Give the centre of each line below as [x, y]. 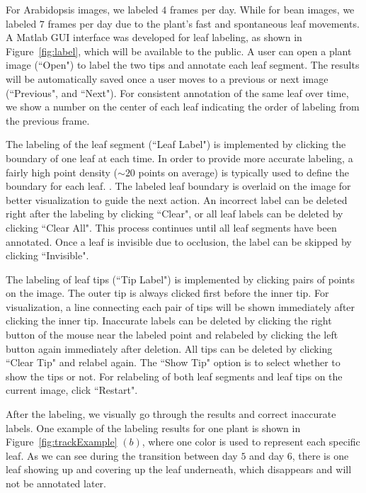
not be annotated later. [56, 483]
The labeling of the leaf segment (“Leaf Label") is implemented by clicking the [176, 144]
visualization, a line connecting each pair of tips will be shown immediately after [181, 306]
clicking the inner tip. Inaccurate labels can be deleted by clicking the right [169, 321]
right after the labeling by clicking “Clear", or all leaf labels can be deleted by [175, 214]
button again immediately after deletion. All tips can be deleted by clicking [169, 348]
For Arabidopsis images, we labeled [82, 9]
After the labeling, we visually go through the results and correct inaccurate [171, 414]
